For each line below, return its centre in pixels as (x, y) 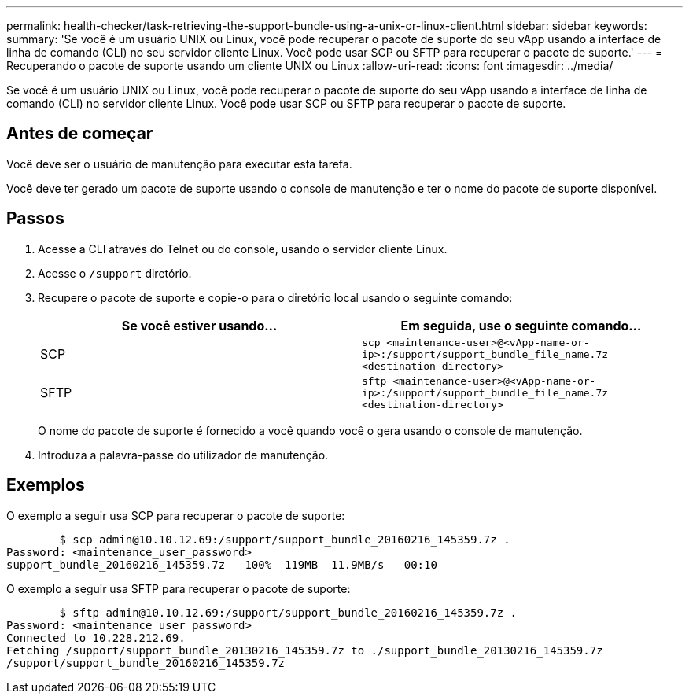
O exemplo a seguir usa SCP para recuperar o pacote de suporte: (176, 515)
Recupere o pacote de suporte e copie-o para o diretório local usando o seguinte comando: (275, 297)
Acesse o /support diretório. (115, 273)
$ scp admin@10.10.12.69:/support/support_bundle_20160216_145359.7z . (285, 539)
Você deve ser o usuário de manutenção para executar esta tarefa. (179, 164)
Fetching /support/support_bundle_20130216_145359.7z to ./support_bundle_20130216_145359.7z (305, 650)
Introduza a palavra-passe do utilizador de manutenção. (183, 455)
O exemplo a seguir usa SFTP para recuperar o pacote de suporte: (179, 588)
